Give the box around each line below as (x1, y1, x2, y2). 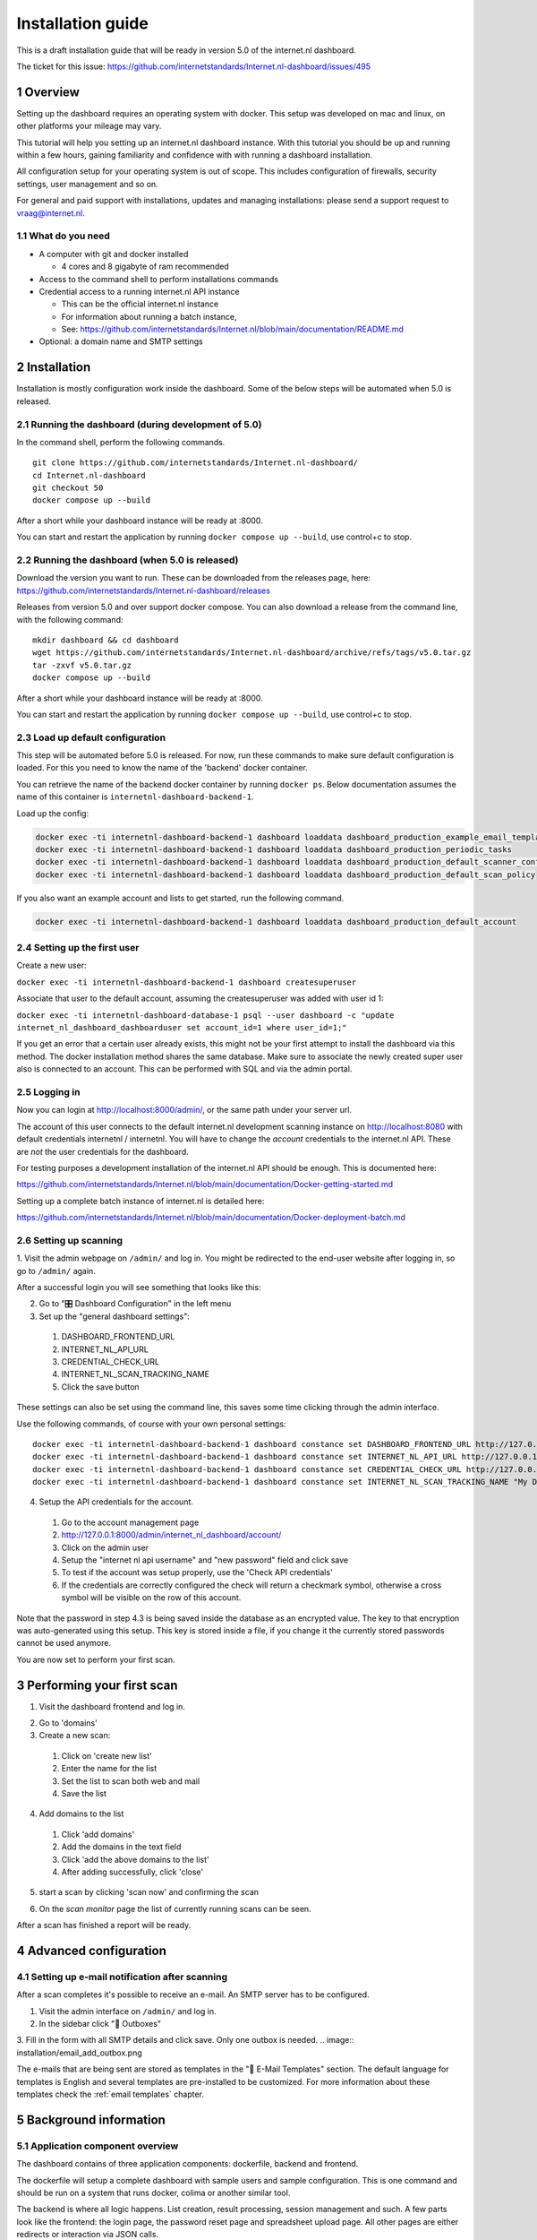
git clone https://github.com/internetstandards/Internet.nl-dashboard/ (32, 458, 358, 468)
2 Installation (16, 359, 91, 375)
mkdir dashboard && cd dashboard (32, 634, 179, 645)
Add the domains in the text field (61, 1841, 182, 1852)
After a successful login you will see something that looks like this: (16, 1281, 261, 1292)
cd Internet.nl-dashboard (32, 470, 147, 480)
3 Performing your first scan (16, 1677, 178, 1693)
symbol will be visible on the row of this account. (61, 1592, 242, 1603)
